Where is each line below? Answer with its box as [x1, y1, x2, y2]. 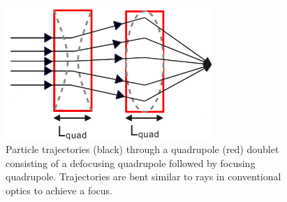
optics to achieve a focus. [6, 182, 112, 197]
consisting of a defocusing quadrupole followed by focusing [6, 155, 256, 170]
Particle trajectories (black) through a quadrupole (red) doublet [6, 142, 279, 157]
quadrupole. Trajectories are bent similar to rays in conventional [6, 169, 281, 184]
